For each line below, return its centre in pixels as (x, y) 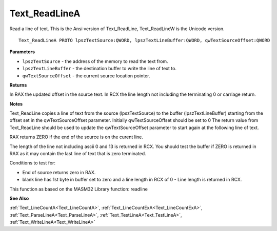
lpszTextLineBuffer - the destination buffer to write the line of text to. (100, 69)
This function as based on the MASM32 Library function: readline (79, 189)
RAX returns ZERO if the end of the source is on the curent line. (76, 137)
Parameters (22, 52)
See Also (19, 198)
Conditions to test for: (33, 163)
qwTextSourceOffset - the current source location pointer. (86, 76)
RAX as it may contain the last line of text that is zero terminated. (78, 154)
